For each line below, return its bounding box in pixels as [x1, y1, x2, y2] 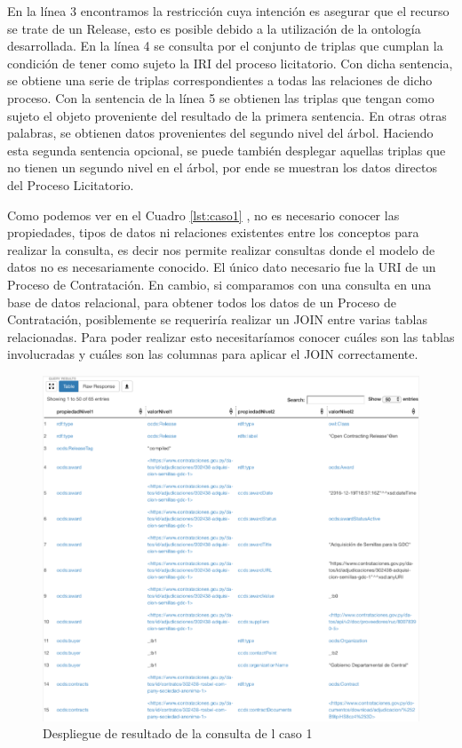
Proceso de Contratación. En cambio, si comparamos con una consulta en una [7, 275, 432, 293]
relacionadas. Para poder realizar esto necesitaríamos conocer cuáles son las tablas [7, 327, 455, 346]
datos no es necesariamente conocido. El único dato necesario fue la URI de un [7, 258, 436, 276]
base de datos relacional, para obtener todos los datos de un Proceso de [7, 292, 396, 311]
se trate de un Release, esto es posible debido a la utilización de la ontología [7, 19, 421, 37]
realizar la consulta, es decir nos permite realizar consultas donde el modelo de [7, 240, 435, 259]
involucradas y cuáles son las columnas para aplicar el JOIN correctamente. [7, 345, 418, 363]
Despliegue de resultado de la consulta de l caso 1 [43, 724, 313, 743]
